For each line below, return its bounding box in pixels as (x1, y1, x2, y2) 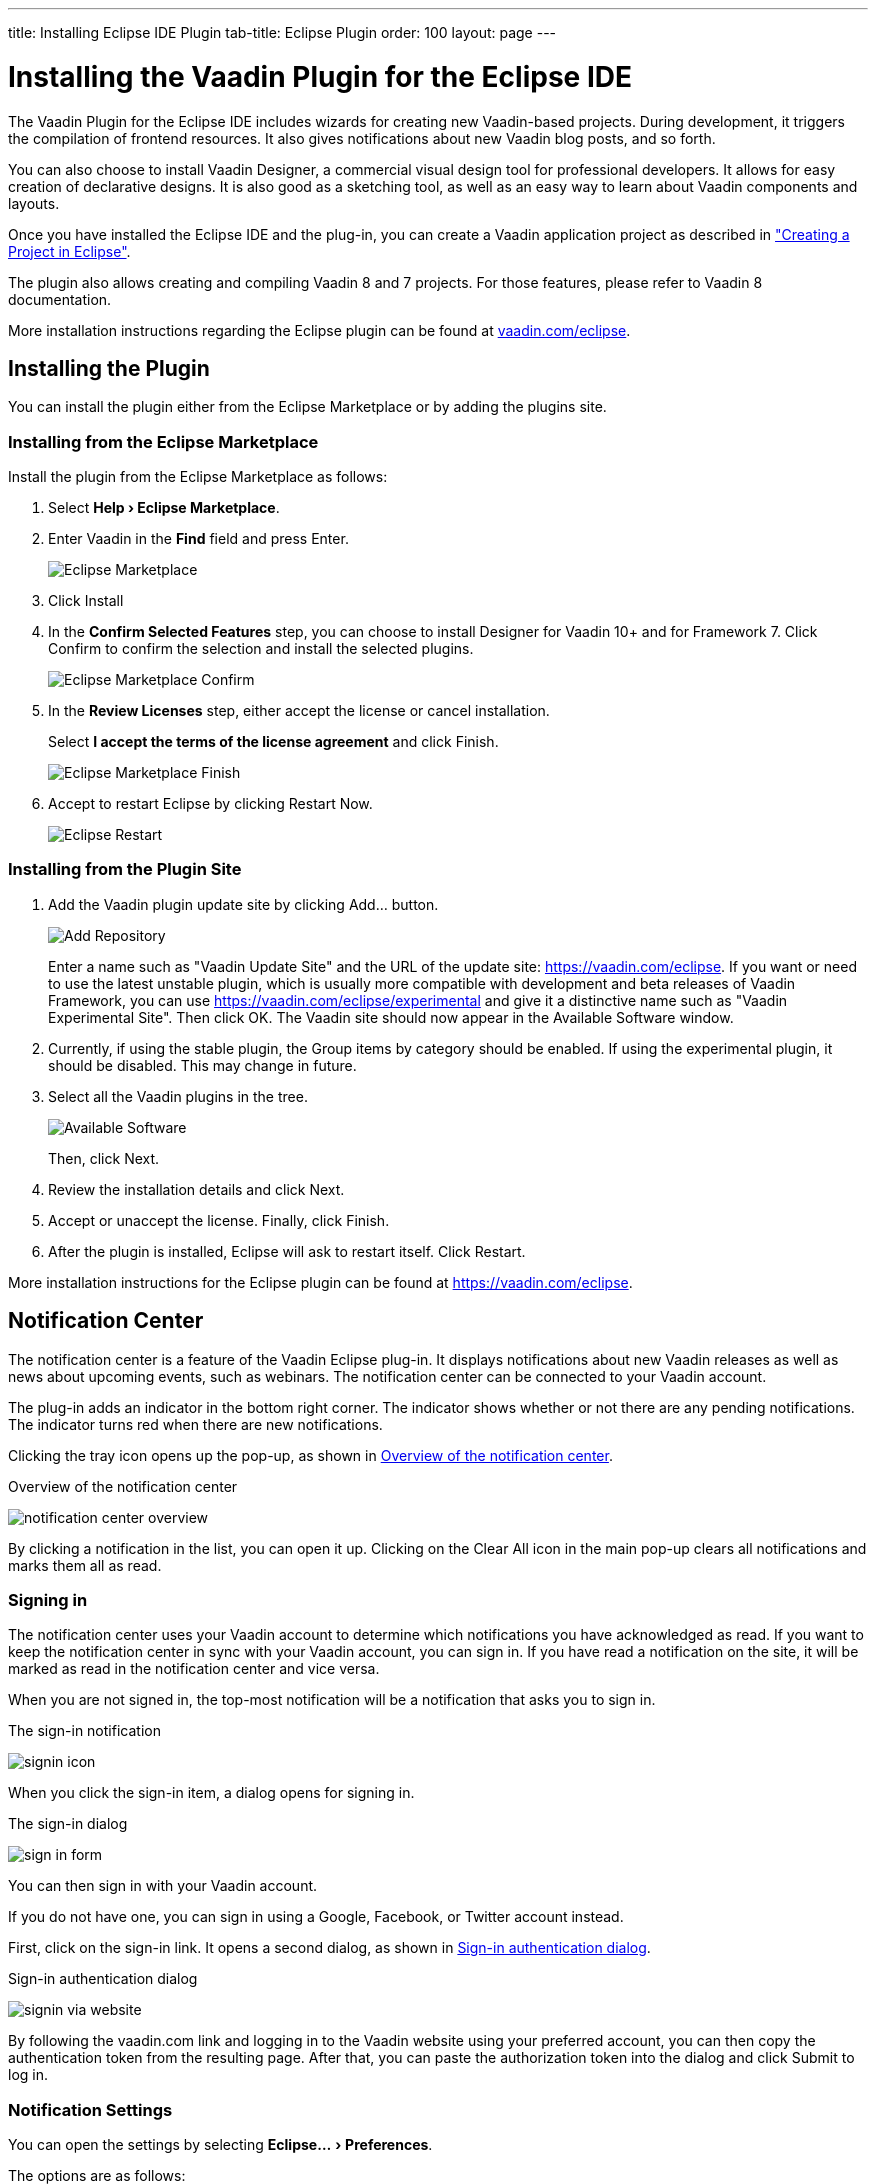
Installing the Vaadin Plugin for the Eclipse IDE (8, 59, 632, 94)
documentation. (8, 290, 112, 308)
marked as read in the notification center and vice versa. (8, 1660, 380, 1678)
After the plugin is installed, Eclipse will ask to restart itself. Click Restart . (48, 1242, 526, 1260)
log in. (8, 2066, 49, 2084)
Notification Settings (8, 2099, 173, 2120)
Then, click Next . (48, 1149, 160, 1167)
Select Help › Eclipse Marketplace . (48, 499, 280, 517)
